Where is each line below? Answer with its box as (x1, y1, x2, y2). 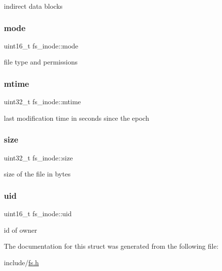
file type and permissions (4, 57, 78, 67)
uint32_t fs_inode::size (4, 152, 73, 162)
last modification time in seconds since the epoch (4, 112, 149, 123)
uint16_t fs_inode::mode (4, 40, 79, 50)
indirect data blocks (4, 1, 63, 11)
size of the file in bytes (4, 169, 71, 179)
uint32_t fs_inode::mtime (4, 96, 81, 107)
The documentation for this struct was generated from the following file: (4, 241, 219, 251)
